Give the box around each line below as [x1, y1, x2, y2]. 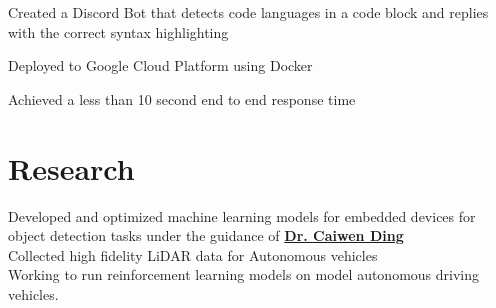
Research [8, 147, 135, 188]
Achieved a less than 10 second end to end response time [8, 88, 356, 109]
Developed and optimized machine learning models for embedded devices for [8, 205, 476, 226]
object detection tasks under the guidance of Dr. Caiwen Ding [8, 225, 404, 246]
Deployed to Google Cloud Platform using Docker [8, 55, 313, 76]
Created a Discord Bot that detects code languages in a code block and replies [8, 2, 489, 22]
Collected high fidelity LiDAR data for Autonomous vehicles [8, 244, 378, 265]
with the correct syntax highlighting [8, 21, 229, 42]
